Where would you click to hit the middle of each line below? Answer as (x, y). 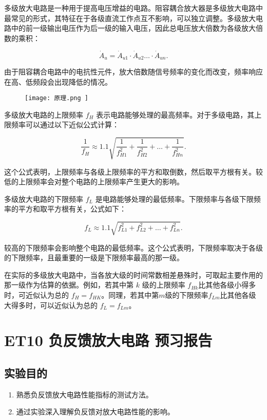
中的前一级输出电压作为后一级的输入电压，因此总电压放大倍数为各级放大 (133, 28)
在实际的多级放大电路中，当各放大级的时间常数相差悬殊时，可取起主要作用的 (133, 274)
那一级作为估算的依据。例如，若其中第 (69, 285)
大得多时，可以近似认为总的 (51, 305)
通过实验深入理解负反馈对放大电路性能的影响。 (95, 412)
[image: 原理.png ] (57, 98)
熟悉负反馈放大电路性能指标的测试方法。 (84, 394)
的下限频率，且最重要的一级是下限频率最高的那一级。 (94, 257)
